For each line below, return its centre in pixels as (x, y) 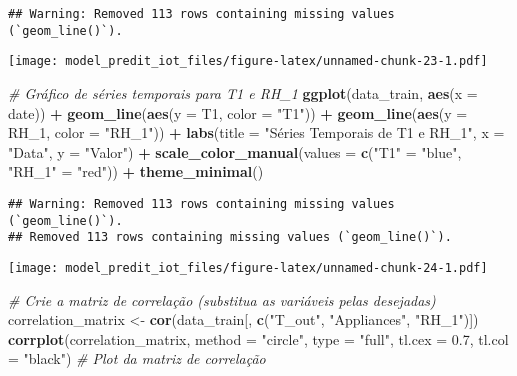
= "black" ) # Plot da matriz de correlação (137, 358)
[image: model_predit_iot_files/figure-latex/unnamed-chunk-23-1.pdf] (248, 61)
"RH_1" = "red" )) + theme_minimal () (136, 171)
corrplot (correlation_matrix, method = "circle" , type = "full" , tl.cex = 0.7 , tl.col (258, 338)
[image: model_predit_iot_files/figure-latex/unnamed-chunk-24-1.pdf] (248, 267)
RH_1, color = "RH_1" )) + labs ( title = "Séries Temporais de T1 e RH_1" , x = (256, 132)
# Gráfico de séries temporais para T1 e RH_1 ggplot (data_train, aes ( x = (243, 92)
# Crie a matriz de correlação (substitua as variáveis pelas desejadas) (222, 299)
